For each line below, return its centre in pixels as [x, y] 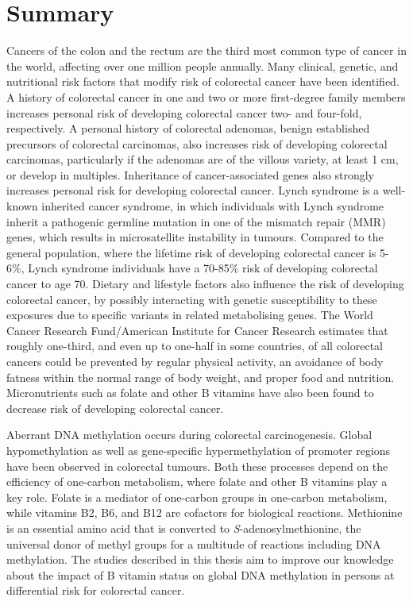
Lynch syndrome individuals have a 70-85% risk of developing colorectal [203, 268]
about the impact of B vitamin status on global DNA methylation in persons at [201, 574]
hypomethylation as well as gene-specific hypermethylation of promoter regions [199, 450]
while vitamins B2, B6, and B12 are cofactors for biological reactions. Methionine [205, 512]
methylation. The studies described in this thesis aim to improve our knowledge [200, 559]
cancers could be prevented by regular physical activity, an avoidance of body [195, 361]
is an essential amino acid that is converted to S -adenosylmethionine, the [184, 528]
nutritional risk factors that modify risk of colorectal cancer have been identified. [203, 81]
